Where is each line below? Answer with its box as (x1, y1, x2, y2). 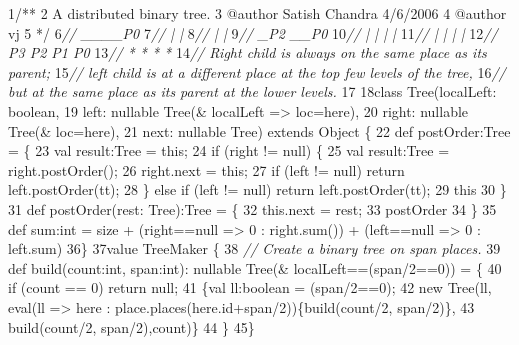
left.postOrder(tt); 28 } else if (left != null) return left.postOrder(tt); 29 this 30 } (8, 179, 507, 200)
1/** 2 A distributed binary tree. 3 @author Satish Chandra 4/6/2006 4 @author (8, 3, 507, 23)
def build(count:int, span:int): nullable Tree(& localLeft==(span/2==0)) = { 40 (8, 257, 502, 278)
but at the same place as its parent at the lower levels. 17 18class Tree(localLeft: (8, 81, 497, 102)
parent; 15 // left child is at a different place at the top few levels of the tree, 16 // (8, 61, 506, 82)
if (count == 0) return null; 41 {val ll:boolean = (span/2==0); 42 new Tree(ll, (8, 277, 492, 298)
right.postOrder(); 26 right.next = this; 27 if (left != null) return (8, 159, 405, 180)
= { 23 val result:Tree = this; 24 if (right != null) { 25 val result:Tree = (8, 140, 450, 161)
